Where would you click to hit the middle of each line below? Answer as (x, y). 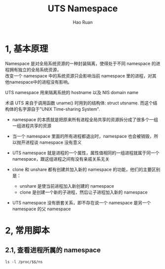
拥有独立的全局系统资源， (35, 69)
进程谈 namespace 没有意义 (54, 142)
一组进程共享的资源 (32, 126)
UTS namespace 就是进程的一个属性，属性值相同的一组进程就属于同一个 (86, 153)
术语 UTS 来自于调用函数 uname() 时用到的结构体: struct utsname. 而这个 (79, 103)
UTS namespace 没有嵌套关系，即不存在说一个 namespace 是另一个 (82, 202)
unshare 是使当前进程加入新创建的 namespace (67, 186)
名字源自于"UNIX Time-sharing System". (59, 109)
